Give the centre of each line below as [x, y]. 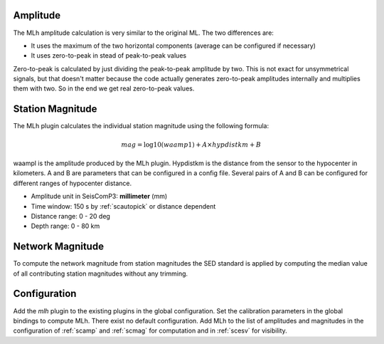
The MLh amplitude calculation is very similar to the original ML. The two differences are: [143, 33]
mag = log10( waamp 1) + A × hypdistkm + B [191, 145]
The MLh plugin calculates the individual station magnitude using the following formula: [141, 126]
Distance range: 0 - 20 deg [70, 216]
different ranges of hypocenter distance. [72, 183]
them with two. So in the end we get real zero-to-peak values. [104, 88]
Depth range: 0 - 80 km [65, 226]
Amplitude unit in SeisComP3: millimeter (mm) [99, 197]
